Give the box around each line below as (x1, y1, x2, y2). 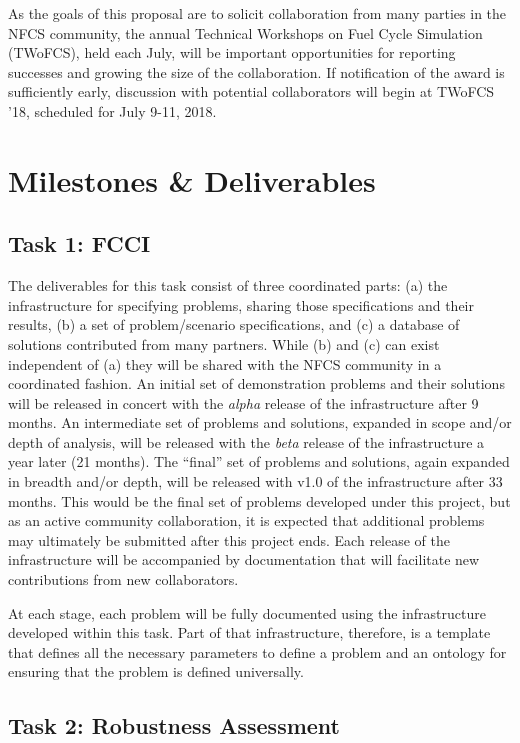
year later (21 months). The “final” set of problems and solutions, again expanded (8, 451, 510, 472)
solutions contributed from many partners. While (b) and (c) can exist (8, 333, 440, 354)
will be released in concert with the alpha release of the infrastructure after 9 (8, 392, 479, 413)
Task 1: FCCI (8, 228, 151, 259)
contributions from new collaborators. (8, 569, 239, 590)
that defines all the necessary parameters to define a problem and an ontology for (8, 641, 507, 662)
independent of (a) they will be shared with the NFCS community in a (8, 353, 442, 374)
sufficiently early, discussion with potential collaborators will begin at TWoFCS (8, 81, 495, 102)
